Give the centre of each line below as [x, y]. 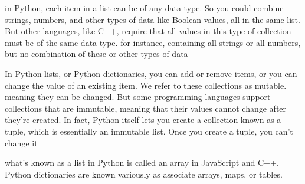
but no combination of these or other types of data [96, 54]
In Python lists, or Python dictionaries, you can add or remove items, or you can [151, 73]
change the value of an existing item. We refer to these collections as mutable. [146, 85]
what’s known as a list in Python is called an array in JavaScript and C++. [142, 163]
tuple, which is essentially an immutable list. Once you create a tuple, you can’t [149, 131]
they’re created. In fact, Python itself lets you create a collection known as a [143, 120]
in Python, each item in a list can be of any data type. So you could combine [144, 8]
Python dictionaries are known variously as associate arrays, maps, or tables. [144, 174]
